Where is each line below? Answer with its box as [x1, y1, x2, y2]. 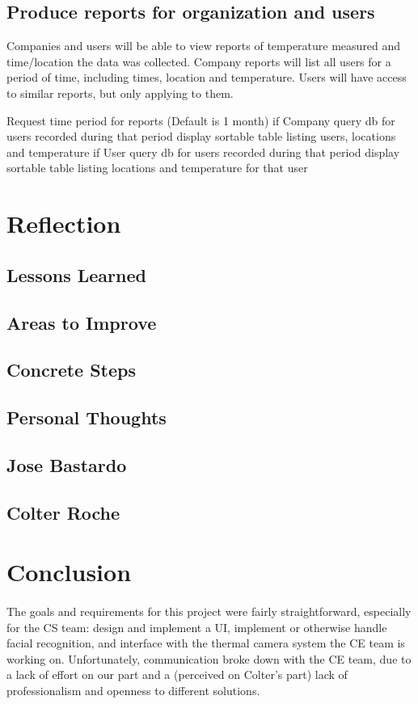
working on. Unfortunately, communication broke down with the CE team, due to [6, 650, 412, 667]
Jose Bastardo [6, 452, 127, 477]
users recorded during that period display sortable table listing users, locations [6, 128, 396, 145]
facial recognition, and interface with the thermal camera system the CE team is [6, 634, 405, 651]
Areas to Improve [6, 310, 157, 335]
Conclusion [6, 555, 132, 588]
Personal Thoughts [6, 405, 167, 430]
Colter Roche [6, 500, 120, 525]
